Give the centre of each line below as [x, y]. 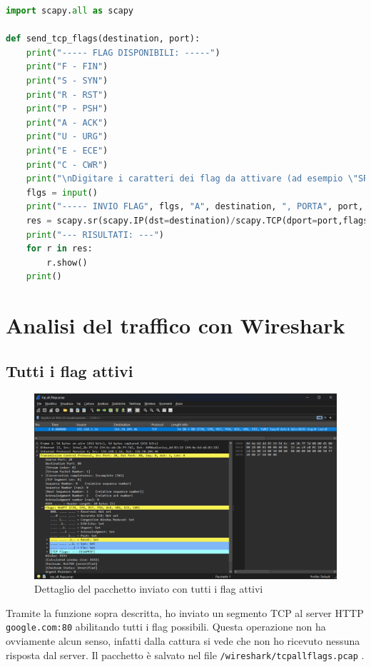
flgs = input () [62, 192]
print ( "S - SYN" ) [67, 80]
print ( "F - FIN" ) [67, 67]
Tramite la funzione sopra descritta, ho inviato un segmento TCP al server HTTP [185, 612]
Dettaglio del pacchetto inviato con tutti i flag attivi [149, 589]
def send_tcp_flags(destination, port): [103, 39]
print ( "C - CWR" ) [67, 165]
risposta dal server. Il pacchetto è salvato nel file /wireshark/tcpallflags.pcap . [185, 655]
